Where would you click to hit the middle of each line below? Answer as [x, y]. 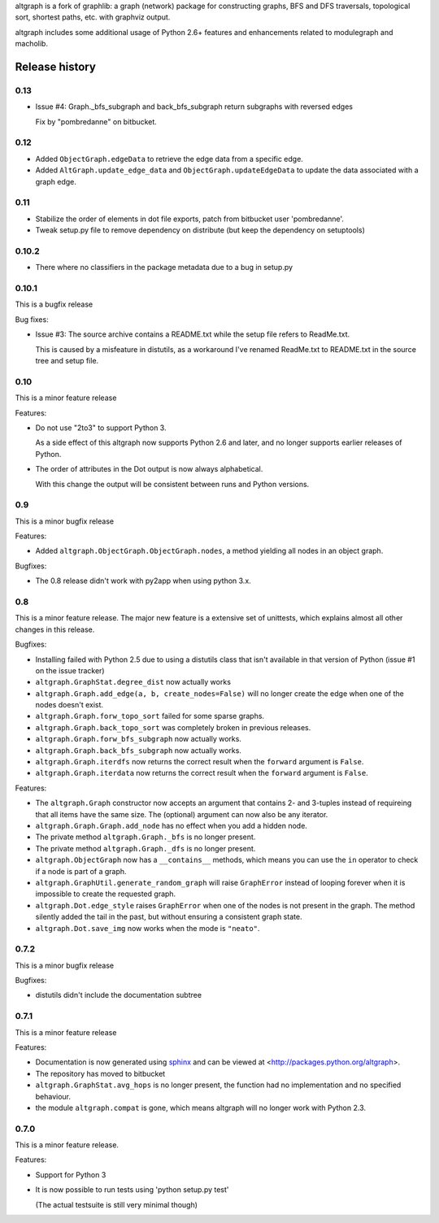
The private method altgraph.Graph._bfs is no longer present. [146, 837]
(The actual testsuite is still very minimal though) [117, 1204]
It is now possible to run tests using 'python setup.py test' [132, 1190]
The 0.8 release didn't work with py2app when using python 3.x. [143, 581]
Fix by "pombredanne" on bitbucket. [96, 121]
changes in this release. [55, 629]
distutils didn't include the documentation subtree [119, 995]
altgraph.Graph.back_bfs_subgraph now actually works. [138, 750]
